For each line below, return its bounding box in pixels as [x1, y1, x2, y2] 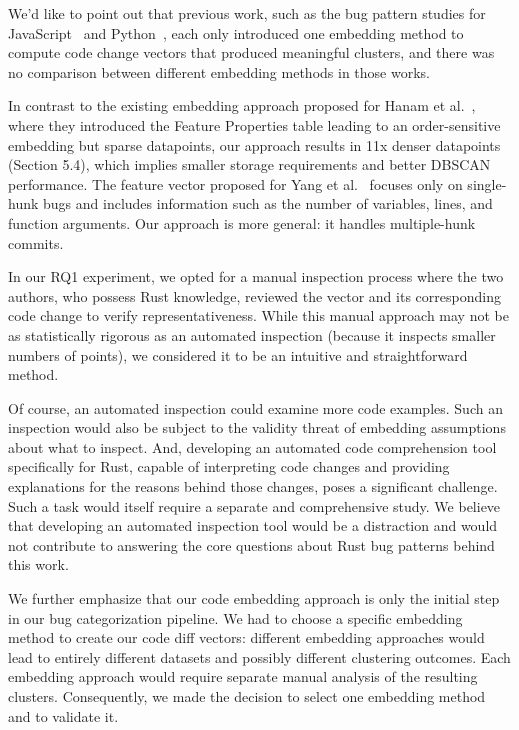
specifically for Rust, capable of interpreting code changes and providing [8, 456, 450, 477]
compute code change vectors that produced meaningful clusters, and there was [8, 42, 495, 63]
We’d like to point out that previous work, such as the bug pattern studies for [8, 3, 486, 23]
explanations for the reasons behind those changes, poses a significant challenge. [8, 476, 498, 497]
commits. [8, 232, 64, 253]
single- [467, 173, 507, 194]
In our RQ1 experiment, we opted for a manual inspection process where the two [8, 266, 504, 287]
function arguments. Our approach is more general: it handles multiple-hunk [8, 212, 476, 233]
